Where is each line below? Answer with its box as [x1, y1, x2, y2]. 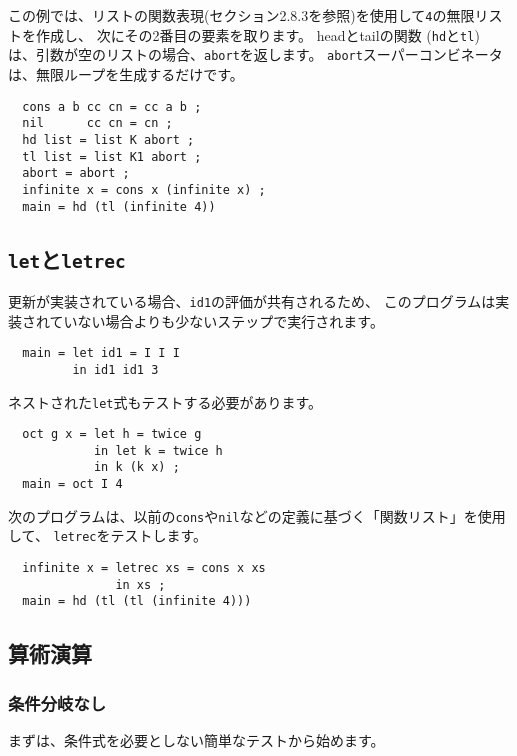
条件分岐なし [8, 690, 107, 715]
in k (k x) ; [93, 460, 180, 475]
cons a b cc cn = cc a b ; [22, 99, 202, 114]
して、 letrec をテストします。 [8, 525, 208, 546]
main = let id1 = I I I [22, 346, 180, 361]
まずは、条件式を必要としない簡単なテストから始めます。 [8, 730, 385, 751]
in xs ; [115, 577, 166, 592]
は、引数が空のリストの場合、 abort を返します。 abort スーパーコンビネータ [8, 44, 503, 65]
